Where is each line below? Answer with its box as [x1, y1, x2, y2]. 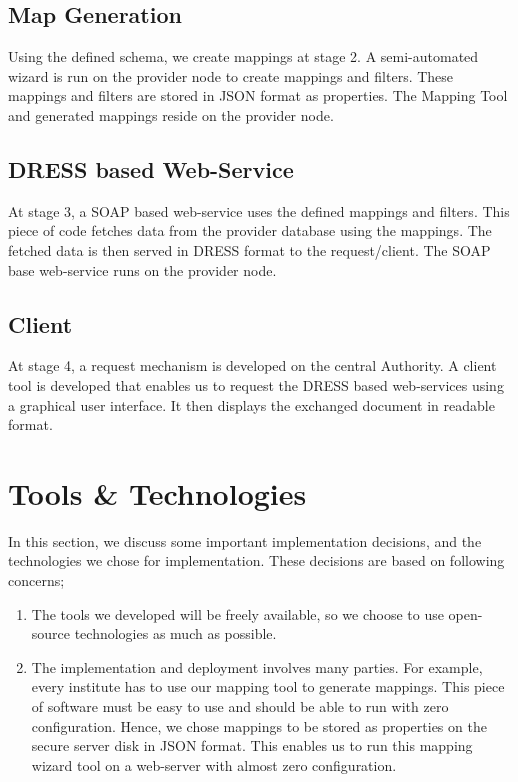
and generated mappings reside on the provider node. [8, 104, 334, 125]
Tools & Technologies [8, 472, 307, 513]
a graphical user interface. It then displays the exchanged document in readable [8, 394, 495, 415]
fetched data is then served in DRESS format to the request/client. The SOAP [8, 239, 491, 260]
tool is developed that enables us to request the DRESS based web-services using [8, 374, 504, 395]
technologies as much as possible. [74, 623, 277, 644]
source [31, 623, 71, 644]
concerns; [8, 570, 65, 591]
